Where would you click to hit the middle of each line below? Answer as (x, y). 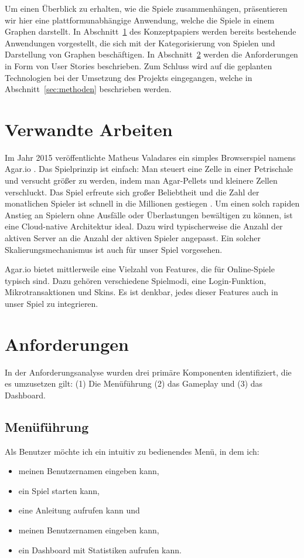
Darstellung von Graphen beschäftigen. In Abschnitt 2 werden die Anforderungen (151, 54)
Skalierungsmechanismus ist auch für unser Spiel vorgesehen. (114, 249)
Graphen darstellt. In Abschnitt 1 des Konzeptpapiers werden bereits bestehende (151, 31)
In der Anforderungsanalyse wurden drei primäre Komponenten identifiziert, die (148, 372)
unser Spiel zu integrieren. (52, 303)
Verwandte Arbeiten (89, 129)
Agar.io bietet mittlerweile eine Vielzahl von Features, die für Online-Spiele (140, 269)
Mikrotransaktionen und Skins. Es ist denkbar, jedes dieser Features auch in (141, 292)
